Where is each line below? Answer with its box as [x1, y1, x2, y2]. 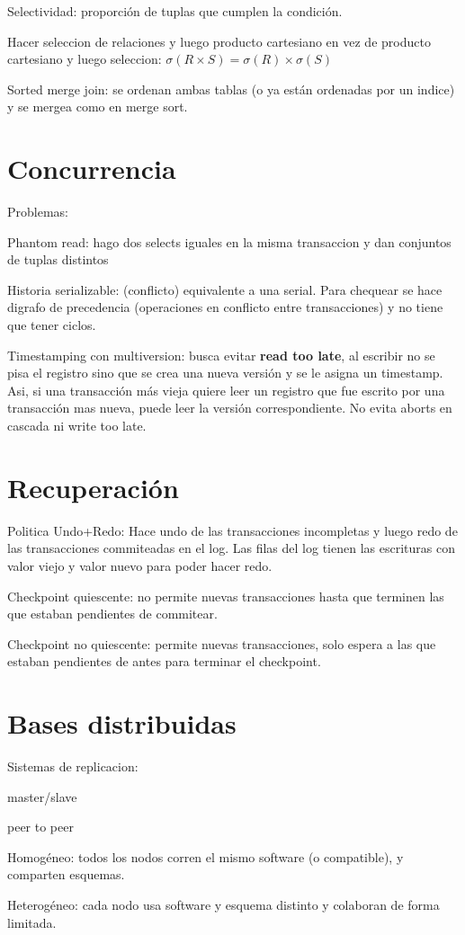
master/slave [7, 787, 77, 806]
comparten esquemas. [7, 865, 125, 884]
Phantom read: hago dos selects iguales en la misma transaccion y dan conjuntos [7, 232, 452, 251]
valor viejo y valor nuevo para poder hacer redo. [7, 556, 273, 574]
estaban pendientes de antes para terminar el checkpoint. [7, 652, 321, 671]
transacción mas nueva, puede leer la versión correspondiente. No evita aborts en [7, 398, 452, 417]
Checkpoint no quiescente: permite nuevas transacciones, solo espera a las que [7, 634, 436, 653]
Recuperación [7, 468, 179, 505]
